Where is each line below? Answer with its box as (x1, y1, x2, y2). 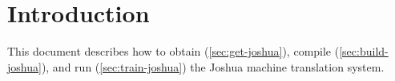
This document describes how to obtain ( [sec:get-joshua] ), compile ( (7, 43, 340, 60)
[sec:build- (339, 43, 389, 60)
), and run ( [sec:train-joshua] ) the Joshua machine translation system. (41, 58, 385, 75)
